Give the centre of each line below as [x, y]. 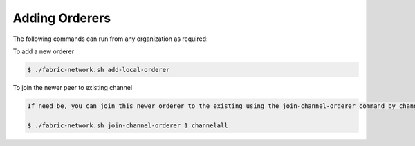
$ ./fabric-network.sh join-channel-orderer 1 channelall [128, 125]
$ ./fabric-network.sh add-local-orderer [99, 70]
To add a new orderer [44, 51]
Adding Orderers [62, 18]
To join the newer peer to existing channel [73, 87]
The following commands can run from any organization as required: [110, 39]
